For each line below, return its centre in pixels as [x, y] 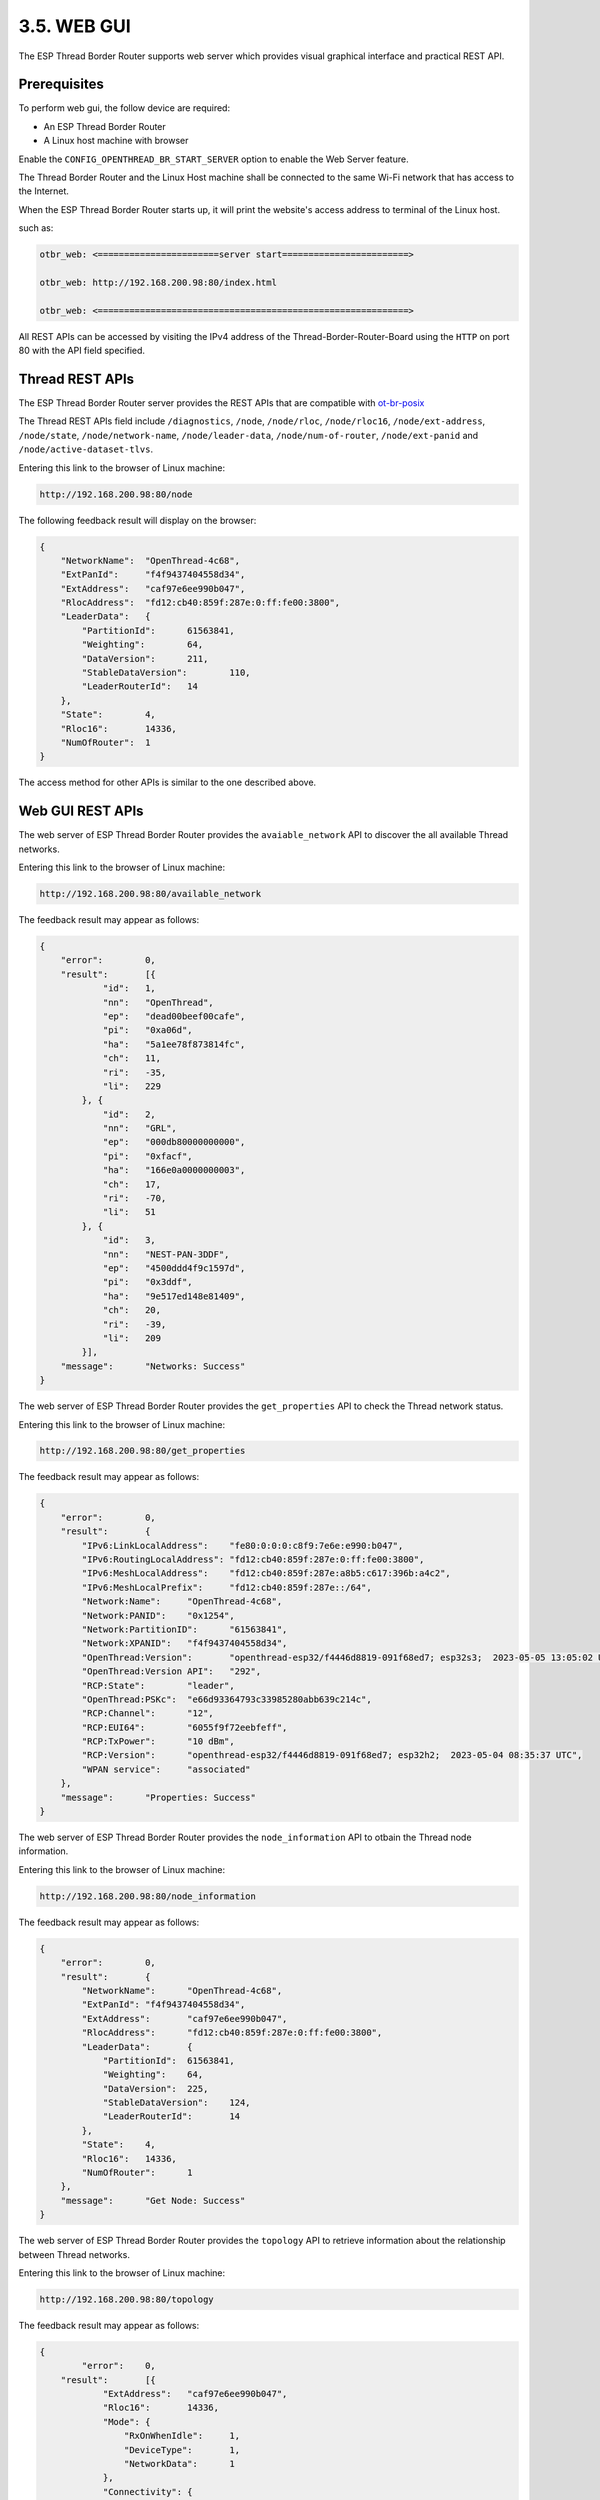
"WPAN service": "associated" [166, 1769]
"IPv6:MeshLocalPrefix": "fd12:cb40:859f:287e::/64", [226, 1587]
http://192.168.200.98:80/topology [126, 2299]
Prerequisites [61, 84]
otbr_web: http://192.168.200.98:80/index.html [158, 282]
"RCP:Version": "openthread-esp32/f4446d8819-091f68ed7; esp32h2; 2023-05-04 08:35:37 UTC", [332, 1755]
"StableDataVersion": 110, [166, 673]
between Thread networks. [74, 2254]
